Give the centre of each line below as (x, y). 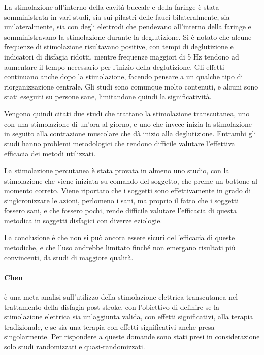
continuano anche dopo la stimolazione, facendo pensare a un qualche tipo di (124, 77)
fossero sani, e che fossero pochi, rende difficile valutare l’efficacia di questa (120, 210)
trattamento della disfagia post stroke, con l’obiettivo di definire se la (112, 306)
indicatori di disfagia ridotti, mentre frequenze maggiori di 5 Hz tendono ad (122, 56)
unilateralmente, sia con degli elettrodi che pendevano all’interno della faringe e (128, 27)
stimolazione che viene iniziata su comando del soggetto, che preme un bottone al (131, 180)
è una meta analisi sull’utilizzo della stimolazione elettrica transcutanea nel (121, 297)
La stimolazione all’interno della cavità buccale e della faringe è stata (112, 7)
